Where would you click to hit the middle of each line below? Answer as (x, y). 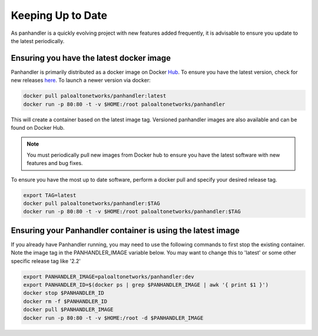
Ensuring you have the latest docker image (91, 58)
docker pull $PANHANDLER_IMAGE (69, 310)
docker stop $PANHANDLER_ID (64, 293)
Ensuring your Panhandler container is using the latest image (125, 230)
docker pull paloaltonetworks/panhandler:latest (95, 96)
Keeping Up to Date (59, 15)
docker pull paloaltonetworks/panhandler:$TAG (92, 203)
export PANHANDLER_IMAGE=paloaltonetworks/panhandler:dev (109, 276)
